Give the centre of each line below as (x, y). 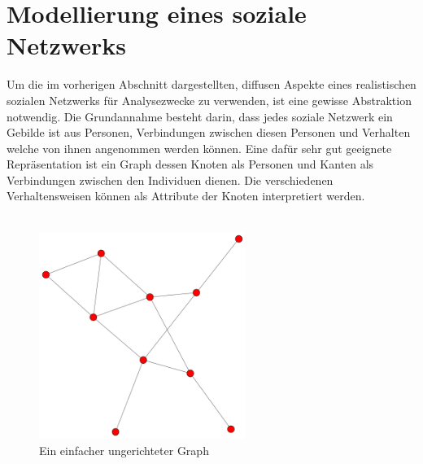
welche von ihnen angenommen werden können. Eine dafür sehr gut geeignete (199, 148)
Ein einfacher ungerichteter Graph (124, 450)
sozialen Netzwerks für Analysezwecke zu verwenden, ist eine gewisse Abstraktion (209, 100)
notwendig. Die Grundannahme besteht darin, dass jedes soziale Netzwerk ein (200, 116)
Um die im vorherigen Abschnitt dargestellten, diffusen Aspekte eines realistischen (211, 84)
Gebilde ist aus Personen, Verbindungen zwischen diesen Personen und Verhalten (209, 132)
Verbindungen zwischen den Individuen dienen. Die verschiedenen (170, 179)
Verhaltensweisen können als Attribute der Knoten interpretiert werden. (186, 196)
